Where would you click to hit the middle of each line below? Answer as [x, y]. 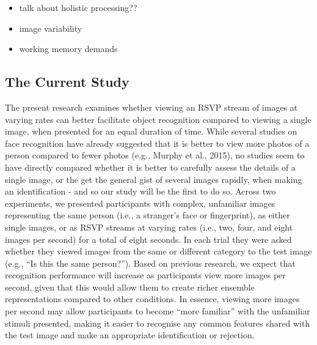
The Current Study [67, 82]
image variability [51, 28]
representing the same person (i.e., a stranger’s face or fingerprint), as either [148, 215]
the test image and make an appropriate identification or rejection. [130, 335]
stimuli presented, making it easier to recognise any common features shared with [158, 323]
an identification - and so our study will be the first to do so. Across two [140, 191]
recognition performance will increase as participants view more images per [145, 275]
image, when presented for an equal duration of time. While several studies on [151, 131]
